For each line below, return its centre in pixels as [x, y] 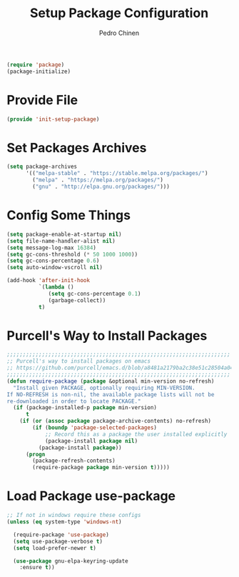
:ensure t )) [37, 568]
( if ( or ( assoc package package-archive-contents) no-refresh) [116, 421]
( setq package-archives [42, 167]
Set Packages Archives [77, 147]
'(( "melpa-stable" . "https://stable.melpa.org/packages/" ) [117, 174]
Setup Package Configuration [119, 13]
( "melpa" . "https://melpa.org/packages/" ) [98, 180]
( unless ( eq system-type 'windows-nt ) [64, 522]
